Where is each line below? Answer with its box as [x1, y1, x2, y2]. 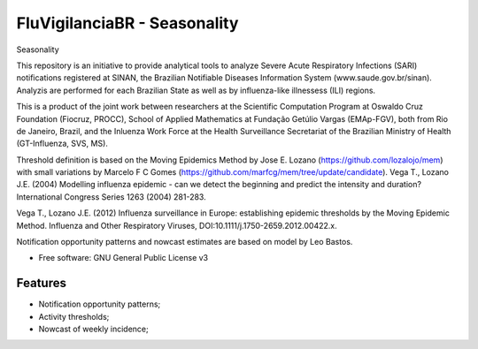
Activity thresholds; [38, 311, 110, 322]
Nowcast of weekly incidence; [38, 323, 150, 335]
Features [16, 276, 66, 291]
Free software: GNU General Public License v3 [38, 253, 209, 263]
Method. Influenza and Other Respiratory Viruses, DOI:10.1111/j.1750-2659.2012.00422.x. [16, 220, 337, 231]
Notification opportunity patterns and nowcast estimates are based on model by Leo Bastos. [16, 237, 353, 247]
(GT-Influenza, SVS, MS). [16, 138, 108, 149]
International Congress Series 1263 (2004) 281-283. [16, 191, 207, 202]
